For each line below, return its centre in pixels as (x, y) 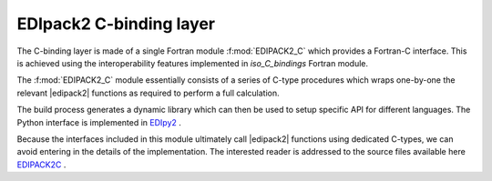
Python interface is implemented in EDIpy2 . (99, 122)
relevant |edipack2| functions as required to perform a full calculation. (148, 93)
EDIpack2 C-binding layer (116, 24)
